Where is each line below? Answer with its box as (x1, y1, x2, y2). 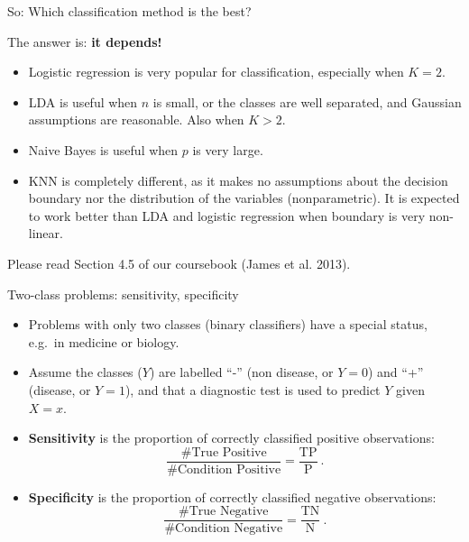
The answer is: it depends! (7, 32, 162, 51)
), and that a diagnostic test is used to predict (124, 380, 381, 399)
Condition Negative (175, 522, 283, 536)
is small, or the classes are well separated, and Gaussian (152, 92, 462, 111)
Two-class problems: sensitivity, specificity (7, 284, 239, 303)
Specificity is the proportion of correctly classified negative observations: (28, 487, 437, 506)
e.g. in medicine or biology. (28, 332, 179, 351)
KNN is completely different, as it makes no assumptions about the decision (28, 170, 448, 189)
